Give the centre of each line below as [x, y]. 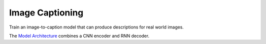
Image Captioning [46, 13]
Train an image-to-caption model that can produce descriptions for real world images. [97, 27]
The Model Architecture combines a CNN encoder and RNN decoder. [79, 36]
